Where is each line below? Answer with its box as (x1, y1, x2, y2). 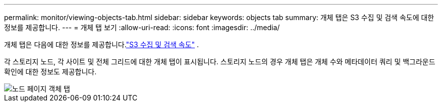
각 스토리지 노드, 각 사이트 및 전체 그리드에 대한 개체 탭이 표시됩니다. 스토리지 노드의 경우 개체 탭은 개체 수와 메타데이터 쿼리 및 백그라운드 (4, 57, 435, 66)
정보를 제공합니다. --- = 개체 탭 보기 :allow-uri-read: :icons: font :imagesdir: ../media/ (4, 23, 280, 32)
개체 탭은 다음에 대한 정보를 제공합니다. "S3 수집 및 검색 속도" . (4, 40, 199, 49)
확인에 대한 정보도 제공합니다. (4, 67, 97, 76)
